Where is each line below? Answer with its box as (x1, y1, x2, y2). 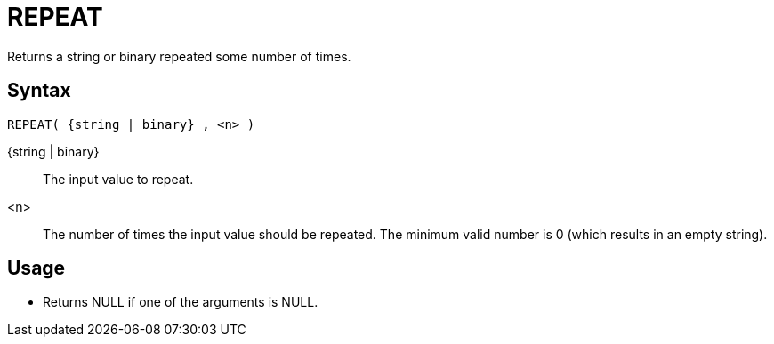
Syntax (7, 79, 71, 102)
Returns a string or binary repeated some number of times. (7, 48, 351, 64)
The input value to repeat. (43, 171, 194, 187)
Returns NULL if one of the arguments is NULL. (43, 294, 318, 310)
